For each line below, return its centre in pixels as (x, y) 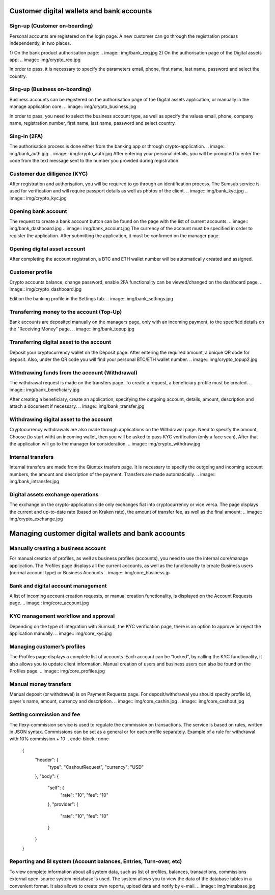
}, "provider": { (63, 804)
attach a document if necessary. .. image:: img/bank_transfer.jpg (77, 406)
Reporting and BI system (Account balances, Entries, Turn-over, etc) (96, 861)
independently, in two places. (40, 43)
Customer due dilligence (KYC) (49, 174)
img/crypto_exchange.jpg (36, 519)
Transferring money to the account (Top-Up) (66, 312)
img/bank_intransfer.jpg (34, 482)
